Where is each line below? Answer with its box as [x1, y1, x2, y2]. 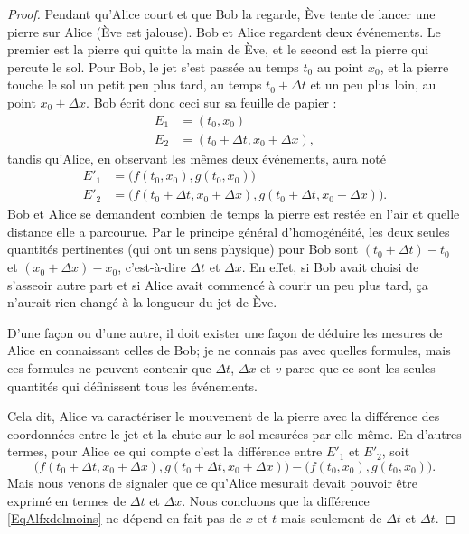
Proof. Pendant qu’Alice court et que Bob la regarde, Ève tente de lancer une [7, 5, 436, 23]
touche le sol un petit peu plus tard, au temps [7, 75, 262, 94]
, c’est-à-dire [117, 258, 186, 276]
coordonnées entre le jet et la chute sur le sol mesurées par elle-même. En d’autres [7, 424, 462, 443]
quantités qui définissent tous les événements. [7, 376, 258, 395]
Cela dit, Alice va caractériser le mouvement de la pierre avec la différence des [7, 407, 440, 426]
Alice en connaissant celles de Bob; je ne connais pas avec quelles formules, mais [7, 341, 451, 360]
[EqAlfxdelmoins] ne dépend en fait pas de [7, 509, 242, 528]
